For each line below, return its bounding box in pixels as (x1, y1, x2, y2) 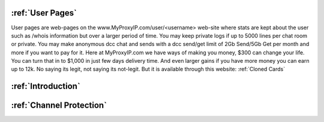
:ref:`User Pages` (11, 8, 77, 18)
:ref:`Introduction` (11, 81, 80, 91)
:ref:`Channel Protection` (11, 100, 107, 111)
